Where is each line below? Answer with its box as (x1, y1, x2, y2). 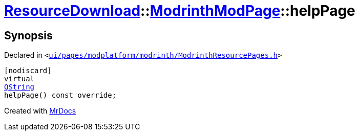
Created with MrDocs (4, 106, 76, 116)
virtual (4, 75, 35, 83)
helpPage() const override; (4, 91, 117, 100)
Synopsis (4, 29, 53, 42)
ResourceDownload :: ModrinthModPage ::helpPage (4, 2, 355, 19)
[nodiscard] (4, 66, 52, 75)
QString (4, 83, 35, 92)
